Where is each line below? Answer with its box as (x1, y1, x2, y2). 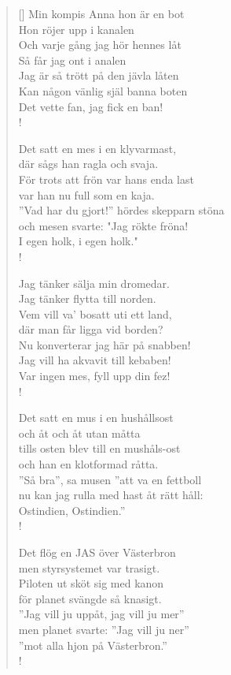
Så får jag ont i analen (18, 51, 126, 68)
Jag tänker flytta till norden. (18, 290, 156, 307)
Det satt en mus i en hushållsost (18, 409, 174, 426)
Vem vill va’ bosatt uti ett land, (18, 305, 172, 322)
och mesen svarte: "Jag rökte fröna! (18, 217, 189, 233)
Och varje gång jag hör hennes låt (18, 36, 181, 53)
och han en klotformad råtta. (18, 456, 159, 472)
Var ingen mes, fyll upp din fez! (18, 367, 170, 384)
